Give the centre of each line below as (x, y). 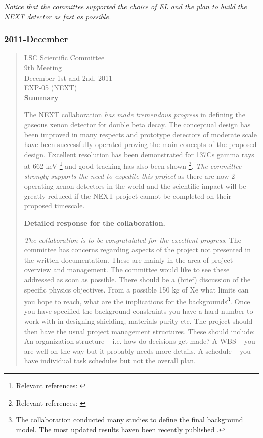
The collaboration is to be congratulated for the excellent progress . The (133, 240)
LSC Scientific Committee (64, 58)
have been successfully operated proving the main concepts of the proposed (140, 144)
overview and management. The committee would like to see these (127, 269)
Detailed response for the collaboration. (95, 222)
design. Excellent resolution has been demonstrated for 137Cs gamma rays (139, 154)
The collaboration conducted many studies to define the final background (129, 419)
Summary (41, 97)
